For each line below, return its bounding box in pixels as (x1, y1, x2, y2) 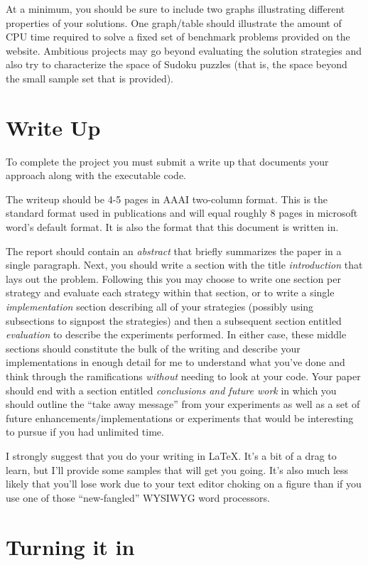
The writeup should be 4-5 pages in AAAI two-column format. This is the (6, 191, 328, 206)
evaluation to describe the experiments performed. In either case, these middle (6, 327, 347, 342)
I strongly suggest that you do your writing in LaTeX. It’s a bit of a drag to (6, 448, 337, 463)
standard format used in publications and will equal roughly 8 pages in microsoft (6, 205, 358, 220)
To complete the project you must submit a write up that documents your (6, 154, 329, 168)
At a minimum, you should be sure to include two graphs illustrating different (6, 1, 345, 16)
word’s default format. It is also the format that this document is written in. (6, 220, 339, 235)
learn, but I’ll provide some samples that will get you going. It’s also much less (6, 462, 349, 477)
